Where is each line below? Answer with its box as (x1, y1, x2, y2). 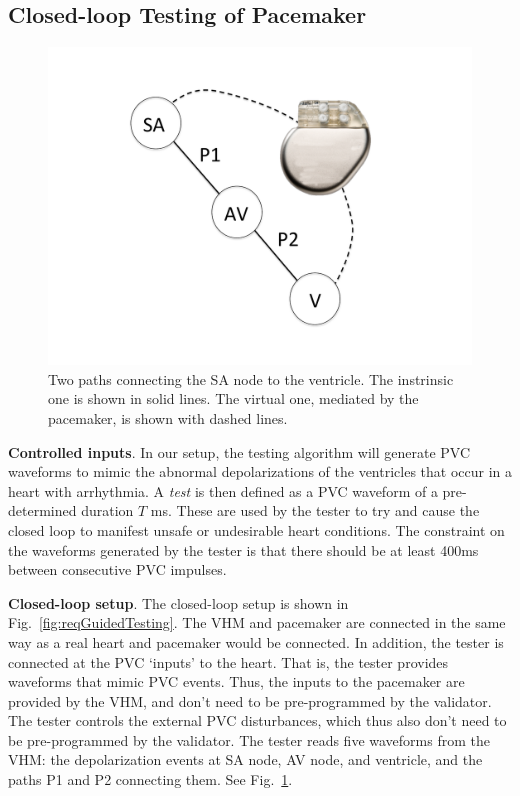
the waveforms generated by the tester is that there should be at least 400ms (8, 539, 479, 560)
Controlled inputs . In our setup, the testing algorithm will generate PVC (8, 441, 471, 462)
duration (81, 500, 134, 521)
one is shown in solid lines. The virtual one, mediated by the (48, 388, 419, 409)
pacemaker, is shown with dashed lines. (48, 407, 288, 428)
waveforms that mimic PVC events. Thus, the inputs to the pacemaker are (8, 671, 465, 692)
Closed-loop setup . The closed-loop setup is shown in (8, 592, 349, 613)
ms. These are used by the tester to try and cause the (150, 500, 480, 521)
